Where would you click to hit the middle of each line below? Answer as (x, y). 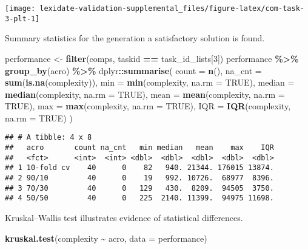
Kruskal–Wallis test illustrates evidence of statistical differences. (124, 218)
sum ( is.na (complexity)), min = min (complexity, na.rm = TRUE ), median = (150, 82)
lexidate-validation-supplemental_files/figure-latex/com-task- (172, 9)
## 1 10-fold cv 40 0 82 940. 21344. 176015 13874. (139, 168)
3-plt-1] (22, 19)
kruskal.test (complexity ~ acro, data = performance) (106, 238)
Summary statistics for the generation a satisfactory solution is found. (135, 38)
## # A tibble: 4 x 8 (49, 138)
